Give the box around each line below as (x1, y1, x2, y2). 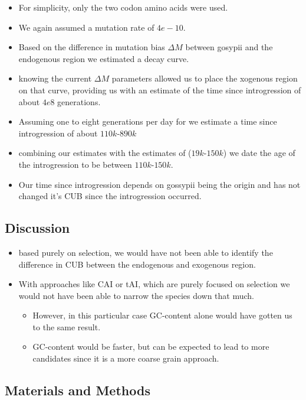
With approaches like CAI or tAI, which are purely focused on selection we (18, 278, 290, 290)
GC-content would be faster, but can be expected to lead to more (32, 340, 269, 353)
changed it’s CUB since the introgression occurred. (18, 190, 202, 202)
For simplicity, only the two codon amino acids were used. (18, 1, 228, 13)
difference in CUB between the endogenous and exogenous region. (18, 258, 256, 270)
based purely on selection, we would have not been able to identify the (18, 246, 273, 258)
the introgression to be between (18, 158, 132, 170)
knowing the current (18, 72, 92, 84)
